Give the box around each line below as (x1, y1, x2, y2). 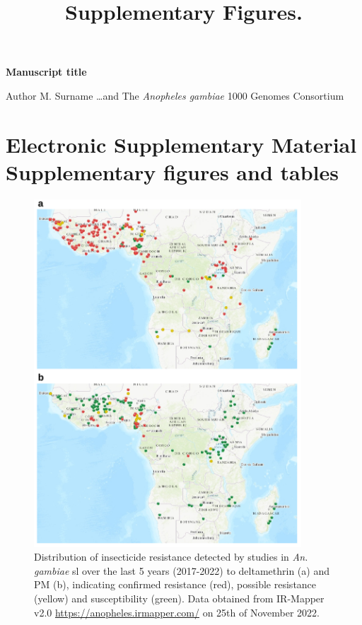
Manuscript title (6, 64, 87, 79)
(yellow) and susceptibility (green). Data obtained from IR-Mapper (34, 591, 325, 605)
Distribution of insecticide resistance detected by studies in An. (34, 549, 308, 564)
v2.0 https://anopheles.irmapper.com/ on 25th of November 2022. (34, 604, 320, 619)
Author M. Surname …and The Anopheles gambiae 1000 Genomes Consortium (6, 88, 344, 103)
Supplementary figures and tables (6, 157, 339, 186)
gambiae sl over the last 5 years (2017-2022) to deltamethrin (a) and (34, 563, 329, 578)
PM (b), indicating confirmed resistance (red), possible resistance (34, 577, 317, 592)
